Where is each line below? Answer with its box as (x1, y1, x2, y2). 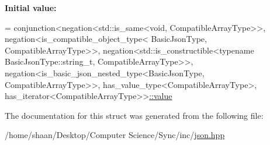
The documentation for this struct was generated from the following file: (5, 109, 264, 121)
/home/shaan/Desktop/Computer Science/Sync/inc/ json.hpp (5, 129, 225, 141)
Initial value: (5, 2, 57, 13)
